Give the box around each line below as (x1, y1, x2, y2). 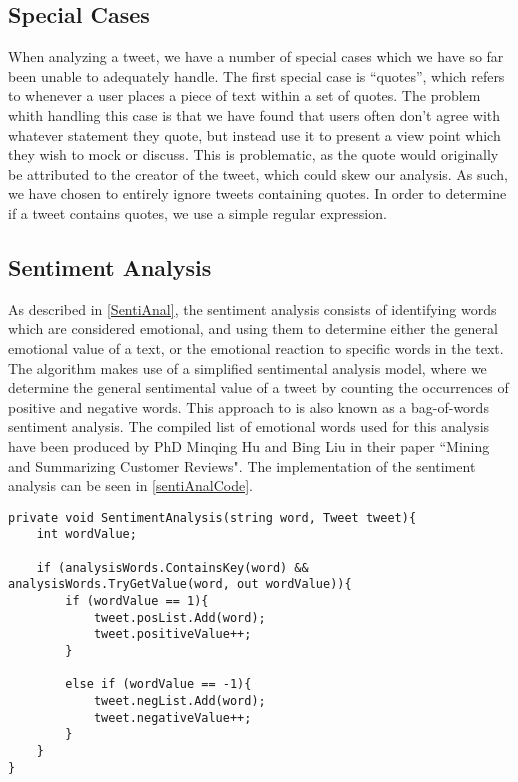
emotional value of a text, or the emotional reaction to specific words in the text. (8, 337, 504, 358)
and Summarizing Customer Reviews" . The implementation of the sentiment (8, 455, 476, 476)
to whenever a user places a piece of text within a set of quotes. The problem (8, 85, 481, 106)
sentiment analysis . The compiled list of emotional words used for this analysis (8, 416, 490, 437)
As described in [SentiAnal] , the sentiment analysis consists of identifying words (8, 298, 497, 319)
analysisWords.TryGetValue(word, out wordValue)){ (8, 577, 352, 592)
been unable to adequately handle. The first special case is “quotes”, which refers (8, 65, 505, 86)
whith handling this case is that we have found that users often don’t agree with (8, 104, 501, 125)
